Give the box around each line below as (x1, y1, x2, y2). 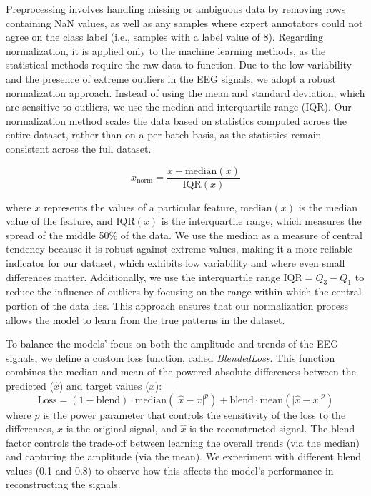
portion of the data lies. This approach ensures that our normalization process (6, 298, 349, 313)
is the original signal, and (66, 421, 177, 436)
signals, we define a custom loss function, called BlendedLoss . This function (6, 350, 335, 365)
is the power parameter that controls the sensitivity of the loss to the (43, 407, 346, 422)
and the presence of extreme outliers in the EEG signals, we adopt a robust (6, 71, 336, 86)
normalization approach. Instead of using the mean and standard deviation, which (6, 85, 365, 100)
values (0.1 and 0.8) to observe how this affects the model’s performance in (6, 462, 334, 477)
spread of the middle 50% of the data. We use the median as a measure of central (6, 227, 362, 242)
